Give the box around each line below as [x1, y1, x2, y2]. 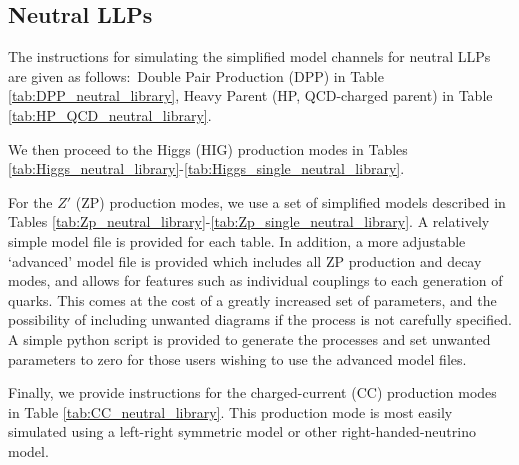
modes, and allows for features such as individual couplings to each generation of [8, 270, 503, 291]
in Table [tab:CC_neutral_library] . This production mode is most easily [8, 401, 453, 422]
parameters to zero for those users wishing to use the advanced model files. [8, 348, 467, 369]
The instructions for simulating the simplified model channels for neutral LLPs [8, 46, 491, 67]
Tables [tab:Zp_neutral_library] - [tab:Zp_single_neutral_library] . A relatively [8, 211, 490, 232]
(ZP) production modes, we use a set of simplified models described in [75, 191, 506, 212]
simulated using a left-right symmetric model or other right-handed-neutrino [8, 421, 476, 442]
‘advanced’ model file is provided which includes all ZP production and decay [8, 250, 482, 271]
